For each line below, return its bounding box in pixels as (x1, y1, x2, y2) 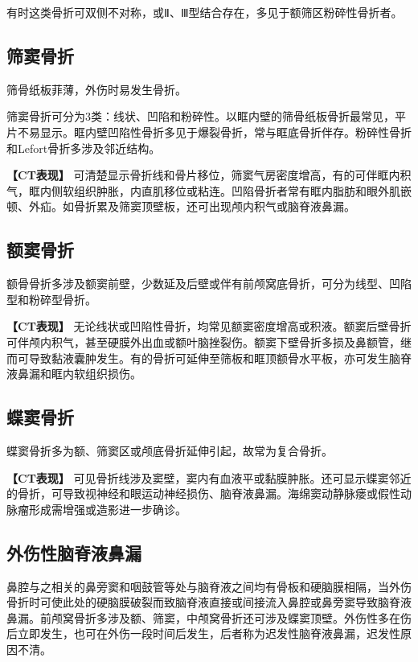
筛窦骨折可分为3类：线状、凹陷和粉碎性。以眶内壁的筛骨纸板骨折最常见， (6, 108, 395, 125)
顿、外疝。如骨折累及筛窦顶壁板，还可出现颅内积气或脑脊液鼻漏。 (6, 198, 355, 215)
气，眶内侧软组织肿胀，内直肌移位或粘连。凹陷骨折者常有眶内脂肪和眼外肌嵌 (6, 182, 412, 199)
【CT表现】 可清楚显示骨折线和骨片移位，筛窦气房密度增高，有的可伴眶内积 (6, 167, 412, 183)
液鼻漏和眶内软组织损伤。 (6, 365, 141, 382)
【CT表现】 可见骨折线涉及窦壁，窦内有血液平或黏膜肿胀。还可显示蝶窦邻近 (6, 469, 412, 486)
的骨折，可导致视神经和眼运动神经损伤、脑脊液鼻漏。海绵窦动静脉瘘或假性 (6, 485, 400, 502)
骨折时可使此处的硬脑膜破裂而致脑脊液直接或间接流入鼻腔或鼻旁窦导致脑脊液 (6, 594, 412, 611)
